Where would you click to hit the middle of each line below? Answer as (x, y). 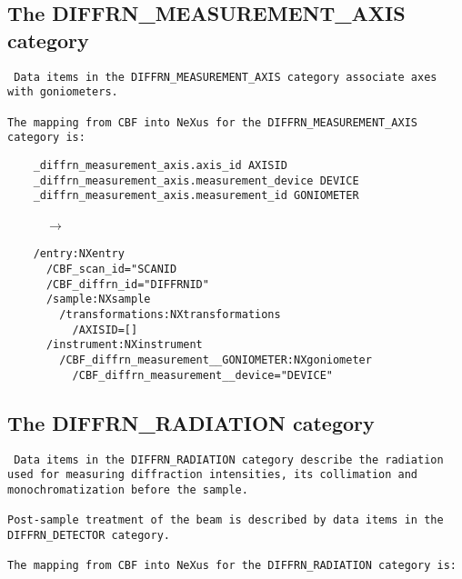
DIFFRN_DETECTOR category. (89, 535)
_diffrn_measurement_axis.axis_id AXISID (160, 165)
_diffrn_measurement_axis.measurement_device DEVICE (196, 180)
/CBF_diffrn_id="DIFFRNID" (127, 284)
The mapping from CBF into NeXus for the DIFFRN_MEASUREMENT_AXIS (213, 122)
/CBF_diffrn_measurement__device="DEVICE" (202, 375)
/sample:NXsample (98, 299)
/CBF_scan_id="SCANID (111, 270)
